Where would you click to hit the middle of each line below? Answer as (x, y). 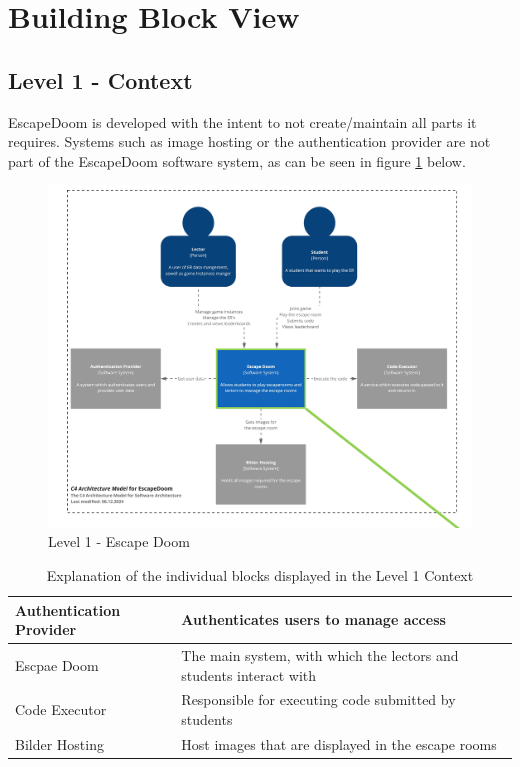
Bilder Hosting (59, 743)
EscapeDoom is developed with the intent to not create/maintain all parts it (242, 121)
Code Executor (61, 709)
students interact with (249, 674)
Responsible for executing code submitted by (318, 699)
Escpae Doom (57, 664)
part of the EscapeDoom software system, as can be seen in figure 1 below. (237, 160)
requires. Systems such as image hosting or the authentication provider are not (249, 141)
